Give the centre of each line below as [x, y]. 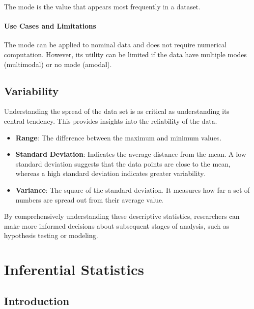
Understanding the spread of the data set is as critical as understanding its [117, 111]
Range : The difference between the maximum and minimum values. [118, 137]
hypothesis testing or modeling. [51, 235]
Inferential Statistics [74, 269]
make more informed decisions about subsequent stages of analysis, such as [117, 225]
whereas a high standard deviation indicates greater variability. [110, 173]
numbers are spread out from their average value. [90, 199]
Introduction [37, 300]
